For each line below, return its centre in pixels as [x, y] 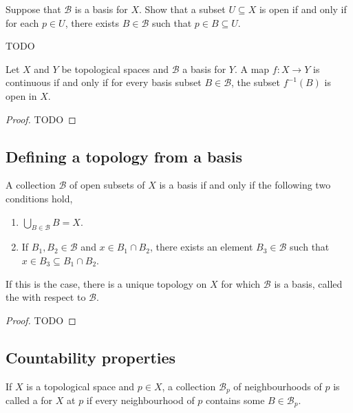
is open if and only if [303, 9]
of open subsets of [107, 185]
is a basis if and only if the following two [245, 185]
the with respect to [46, 297]
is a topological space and [81, 386]
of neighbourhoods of [278, 386]
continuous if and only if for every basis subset [104, 82]
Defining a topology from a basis [124, 156]
